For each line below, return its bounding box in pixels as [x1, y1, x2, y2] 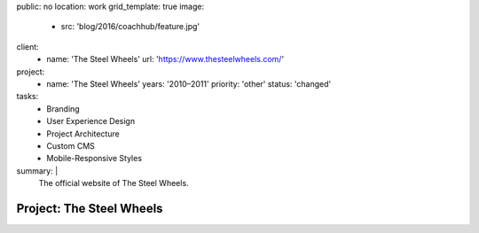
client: [16, 41, 39, 52]
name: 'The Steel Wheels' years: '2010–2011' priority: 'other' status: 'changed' [46, 78, 332, 89]
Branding [46, 103, 80, 114]
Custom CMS [46, 140, 95, 151]
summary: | [16, 165, 59, 176]
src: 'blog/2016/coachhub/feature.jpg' [60, 21, 200, 32]
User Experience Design [46, 116, 136, 127]
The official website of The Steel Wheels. [38, 178, 190, 189]
